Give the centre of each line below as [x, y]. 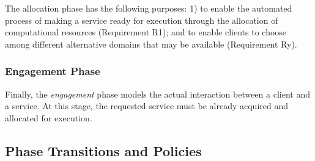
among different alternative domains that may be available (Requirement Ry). [151, 44]
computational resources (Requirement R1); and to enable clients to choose [146, 32]
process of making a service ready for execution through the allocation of [142, 20]
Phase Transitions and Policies [103, 150]
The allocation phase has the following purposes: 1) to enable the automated [149, 8]
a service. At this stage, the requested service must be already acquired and [146, 106]
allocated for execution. [49, 117]
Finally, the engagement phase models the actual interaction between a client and [157, 94]
